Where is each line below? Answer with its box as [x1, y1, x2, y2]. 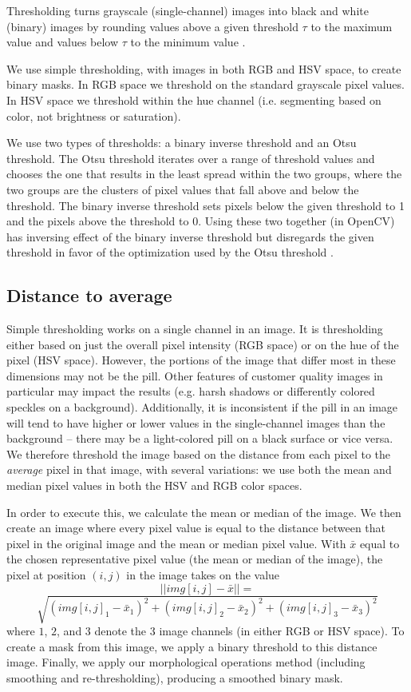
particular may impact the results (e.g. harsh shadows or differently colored [6, 383, 375, 400]
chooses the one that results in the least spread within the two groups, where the [6, 165, 402, 182]
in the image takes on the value [126, 567, 280, 583]
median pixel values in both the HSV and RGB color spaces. [6, 477, 302, 494]
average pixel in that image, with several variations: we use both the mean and [6, 461, 392, 478]
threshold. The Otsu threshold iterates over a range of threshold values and [6, 149, 375, 166]
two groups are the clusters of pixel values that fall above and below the [6, 181, 359, 197]
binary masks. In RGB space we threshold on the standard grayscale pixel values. [6, 76, 405, 93]
